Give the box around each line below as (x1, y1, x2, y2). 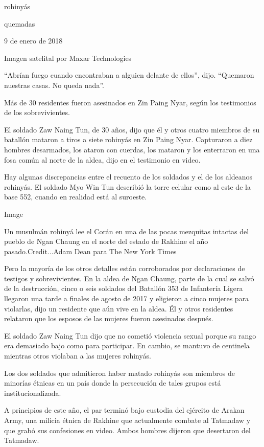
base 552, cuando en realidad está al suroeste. (4, 191, 147, 202)
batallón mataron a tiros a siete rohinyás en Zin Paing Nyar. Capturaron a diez (4, 134, 253, 145)
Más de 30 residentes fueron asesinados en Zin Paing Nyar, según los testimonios (4, 97, 256, 107)
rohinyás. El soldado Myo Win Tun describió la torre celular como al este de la (4, 181, 251, 192)
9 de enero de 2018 (4, 35, 63, 46)
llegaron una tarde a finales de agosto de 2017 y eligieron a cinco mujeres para (4, 293, 249, 304)
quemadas (4, 18, 35, 29)
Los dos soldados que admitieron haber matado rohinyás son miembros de (4, 367, 235, 378)
